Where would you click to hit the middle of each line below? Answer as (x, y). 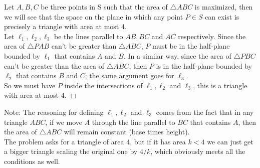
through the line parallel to (134, 122)
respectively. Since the (212, 36)
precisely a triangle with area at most (62, 26)
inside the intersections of (103, 85)
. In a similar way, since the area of (177, 55)
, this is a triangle (220, 85)
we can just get (230, 141)
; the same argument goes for (129, 75)
